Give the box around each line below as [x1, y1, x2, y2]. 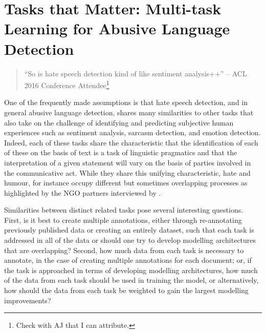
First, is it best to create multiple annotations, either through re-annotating [4, 214, 242, 225]
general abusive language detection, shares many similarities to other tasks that [4, 107, 254, 117]
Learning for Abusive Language [4, 18, 230, 39]
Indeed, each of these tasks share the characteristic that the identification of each [4, 137, 258, 148]
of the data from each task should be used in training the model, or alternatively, [4, 275, 259, 285]
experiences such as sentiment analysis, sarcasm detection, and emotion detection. [4, 127, 261, 138]
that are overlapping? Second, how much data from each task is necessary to [4, 244, 244, 255]
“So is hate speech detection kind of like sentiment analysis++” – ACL [24, 68, 247, 78]
